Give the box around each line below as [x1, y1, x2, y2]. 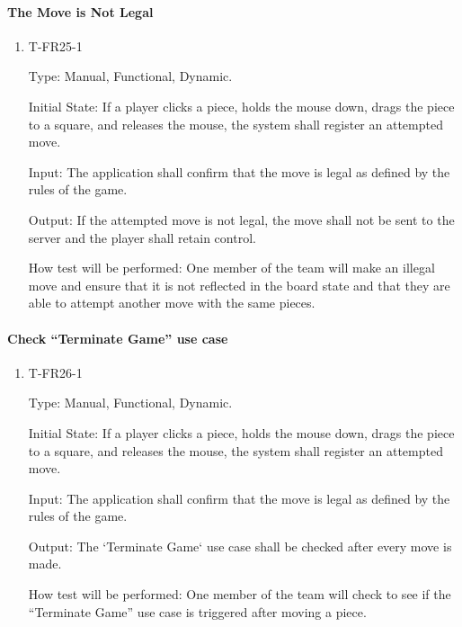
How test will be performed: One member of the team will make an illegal [28, 258, 435, 277]
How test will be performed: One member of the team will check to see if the [28, 585, 451, 604]
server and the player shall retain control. [28, 228, 256, 246]
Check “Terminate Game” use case [7, 328, 228, 347]
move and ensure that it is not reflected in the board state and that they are [28, 275, 450, 294]
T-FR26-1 [28, 363, 83, 381]
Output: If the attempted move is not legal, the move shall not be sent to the [28, 210, 455, 228]
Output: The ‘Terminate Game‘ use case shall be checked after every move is [28, 536, 452, 555]
